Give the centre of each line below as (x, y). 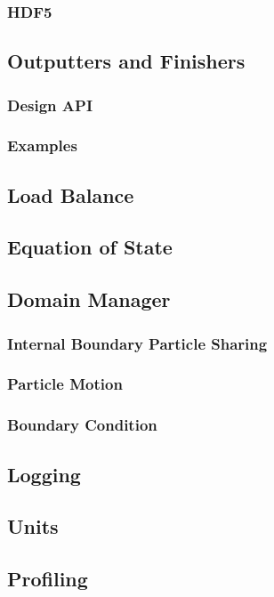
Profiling (48, 579)
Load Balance (71, 194)
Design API (50, 105)
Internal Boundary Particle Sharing (137, 343)
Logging (44, 474)
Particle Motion (65, 384)
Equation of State (90, 247)
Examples (42, 145)
